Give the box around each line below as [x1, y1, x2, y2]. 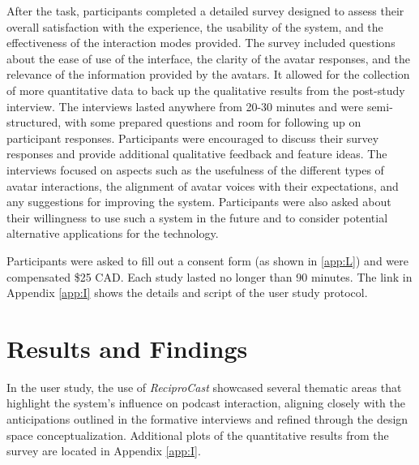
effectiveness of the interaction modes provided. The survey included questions [6, 34, 395, 51]
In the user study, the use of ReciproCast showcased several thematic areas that [6, 378, 402, 395]
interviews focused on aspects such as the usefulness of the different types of [6, 161, 384, 178]
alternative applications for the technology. [6, 225, 219, 242]
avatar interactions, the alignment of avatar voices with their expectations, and [6, 177, 399, 194]
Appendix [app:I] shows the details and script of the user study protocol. [6, 284, 368, 301]
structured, [6, 114, 62, 131]
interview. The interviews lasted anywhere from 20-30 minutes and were [6, 97, 364, 114]
